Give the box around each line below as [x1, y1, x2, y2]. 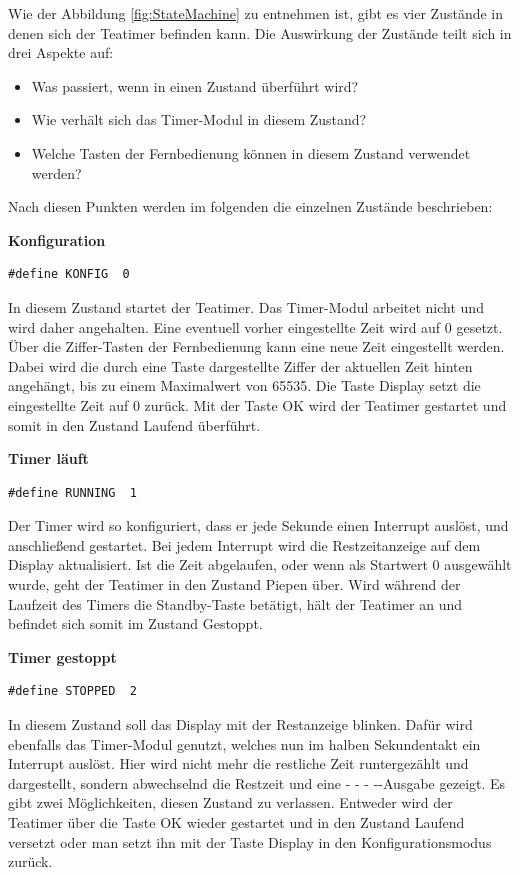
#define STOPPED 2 [8, 684, 137, 699]
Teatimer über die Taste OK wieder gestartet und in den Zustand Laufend [8, 812, 465, 832]
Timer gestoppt [8, 646, 117, 667]
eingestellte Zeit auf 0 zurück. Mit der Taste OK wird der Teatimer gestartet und [8, 394, 507, 415]
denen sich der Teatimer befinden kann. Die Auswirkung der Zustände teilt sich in [8, 22, 512, 43]
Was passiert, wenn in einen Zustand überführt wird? [31, 75, 359, 96]
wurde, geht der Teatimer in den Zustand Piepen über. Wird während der [8, 574, 461, 595]
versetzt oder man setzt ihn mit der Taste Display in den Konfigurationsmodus [8, 831, 492, 852]
